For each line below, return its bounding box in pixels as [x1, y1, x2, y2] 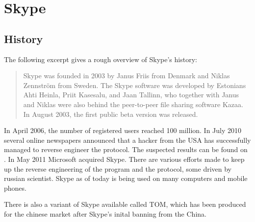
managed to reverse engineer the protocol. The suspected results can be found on [4, 144, 248, 155]
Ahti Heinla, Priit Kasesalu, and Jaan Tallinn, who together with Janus [23, 89, 239, 100]
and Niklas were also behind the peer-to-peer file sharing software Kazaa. [23, 99, 243, 109]
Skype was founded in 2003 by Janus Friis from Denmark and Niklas [23, 70, 230, 81]
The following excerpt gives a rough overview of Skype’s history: [4, 54, 197, 64]
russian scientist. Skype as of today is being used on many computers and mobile [4, 173, 248, 183]
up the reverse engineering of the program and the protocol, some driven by [4, 163, 231, 174]
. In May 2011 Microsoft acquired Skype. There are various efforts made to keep [4, 154, 245, 164]
